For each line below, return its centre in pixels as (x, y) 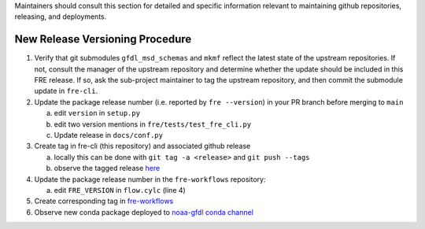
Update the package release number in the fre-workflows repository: (150, 179)
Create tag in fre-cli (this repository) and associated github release (142, 146)
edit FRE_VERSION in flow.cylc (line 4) (120, 190)
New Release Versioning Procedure (103, 39)
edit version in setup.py (97, 113)
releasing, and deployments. (61, 17)
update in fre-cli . (66, 91)
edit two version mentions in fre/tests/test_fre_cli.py (153, 124)
